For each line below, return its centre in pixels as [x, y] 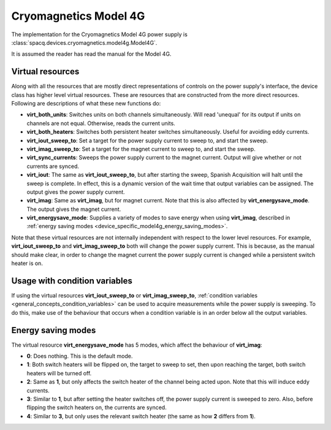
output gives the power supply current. [76, 192]
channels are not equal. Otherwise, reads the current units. [101, 123]
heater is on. [27, 263]
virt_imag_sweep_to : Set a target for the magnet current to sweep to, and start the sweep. [141, 149]
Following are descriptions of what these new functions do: [86, 104]
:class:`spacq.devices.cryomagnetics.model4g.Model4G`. [84, 42]
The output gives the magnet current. [74, 209]
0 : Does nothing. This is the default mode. [80, 356]
